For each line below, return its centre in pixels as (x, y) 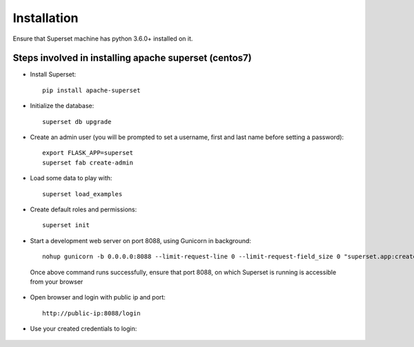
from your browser (57, 282)
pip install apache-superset (91, 90)
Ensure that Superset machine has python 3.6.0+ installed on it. (103, 39)
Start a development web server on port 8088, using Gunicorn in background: (141, 240)
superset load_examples (82, 194)
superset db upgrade (77, 122)
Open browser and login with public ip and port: (98, 297)
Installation (46, 18)
